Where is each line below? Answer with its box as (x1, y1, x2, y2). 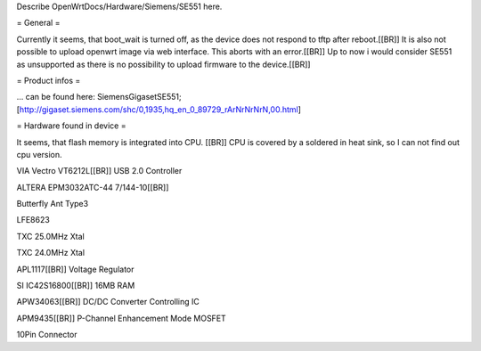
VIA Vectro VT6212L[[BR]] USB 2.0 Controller (16, 166, 183, 176)
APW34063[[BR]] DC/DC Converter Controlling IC (16, 297, 200, 307)
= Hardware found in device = (16, 120, 126, 131)
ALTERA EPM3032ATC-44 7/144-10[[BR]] (16, 182, 169, 192)
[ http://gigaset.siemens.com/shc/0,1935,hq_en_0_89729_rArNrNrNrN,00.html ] (16, 103, 302, 115)
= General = (16, 18, 61, 29)
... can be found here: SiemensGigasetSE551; (16, 92, 182, 102)
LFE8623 (16, 215, 51, 225)
